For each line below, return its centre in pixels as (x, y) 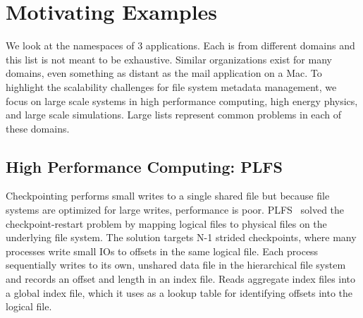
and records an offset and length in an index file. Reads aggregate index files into (181, 279)
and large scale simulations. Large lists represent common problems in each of (174, 115)
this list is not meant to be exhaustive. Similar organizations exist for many (169, 59)
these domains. (38, 128)
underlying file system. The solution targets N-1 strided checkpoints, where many (181, 237)
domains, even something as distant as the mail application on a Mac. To (164, 73)
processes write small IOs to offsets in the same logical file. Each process (162, 251)
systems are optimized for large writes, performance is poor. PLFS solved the (175, 210)
